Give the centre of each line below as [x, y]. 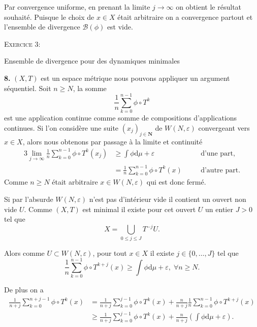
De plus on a [24, 290]
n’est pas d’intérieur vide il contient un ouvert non [168, 199]
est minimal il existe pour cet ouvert [139, 209]
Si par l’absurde [29, 199]
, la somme [90, 88]
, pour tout [110, 252]
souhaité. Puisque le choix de [49, 17]
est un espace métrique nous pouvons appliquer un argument [135, 78]
